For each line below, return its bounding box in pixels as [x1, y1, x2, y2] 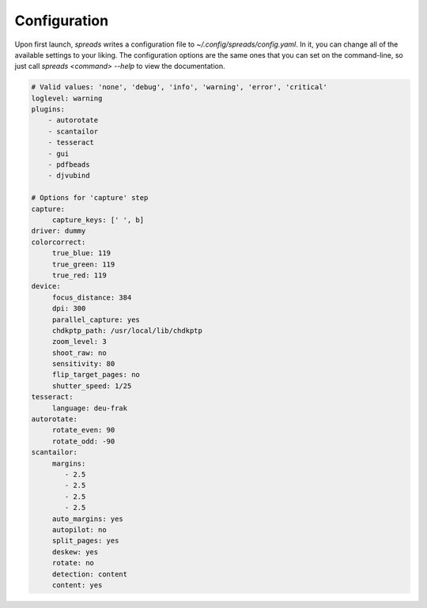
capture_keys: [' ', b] [51, 216, 145, 225]
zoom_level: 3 [51, 337, 107, 346]
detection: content [51, 569, 128, 579]
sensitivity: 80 [51, 360, 115, 368]
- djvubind [47, 171, 90, 180]
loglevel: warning [31, 93, 103, 103]
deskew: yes [51, 547, 99, 557]
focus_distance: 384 [51, 293, 132, 302]
